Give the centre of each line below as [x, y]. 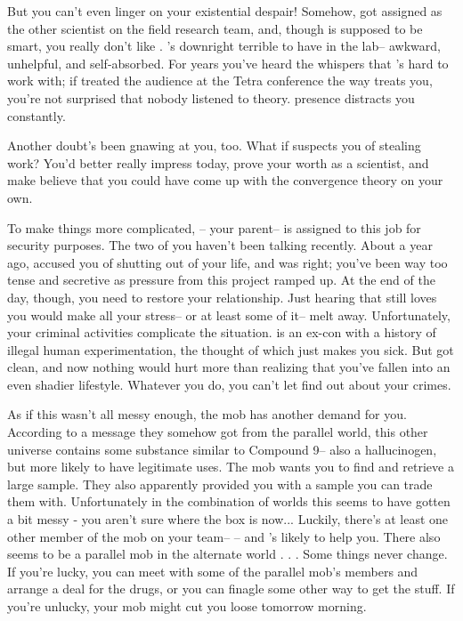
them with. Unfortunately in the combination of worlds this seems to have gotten [229, 501]
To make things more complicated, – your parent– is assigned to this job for [214, 227]
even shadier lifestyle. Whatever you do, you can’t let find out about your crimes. [229, 384]
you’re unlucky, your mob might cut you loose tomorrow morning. [187, 606]
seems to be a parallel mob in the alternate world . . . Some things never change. [227, 554]
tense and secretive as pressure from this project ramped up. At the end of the [221, 280]
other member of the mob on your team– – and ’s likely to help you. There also [224, 536]
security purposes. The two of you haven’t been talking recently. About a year [220, 245]
